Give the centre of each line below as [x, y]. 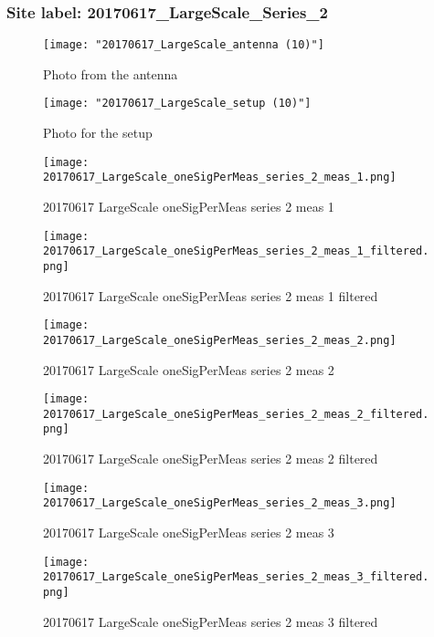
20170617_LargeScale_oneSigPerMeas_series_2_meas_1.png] [220, 178]
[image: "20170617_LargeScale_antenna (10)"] [184, 45]
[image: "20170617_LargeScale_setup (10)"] [177, 104]
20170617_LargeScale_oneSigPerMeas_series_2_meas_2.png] [220, 340]
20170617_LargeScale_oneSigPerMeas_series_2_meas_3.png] [220, 503]
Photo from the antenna [111, 73]
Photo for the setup [98, 133]
